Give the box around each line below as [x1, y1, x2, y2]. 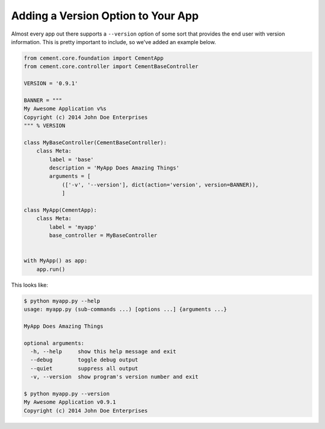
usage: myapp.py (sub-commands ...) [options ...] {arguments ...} [23, 306, 227, 313]
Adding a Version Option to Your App [11, 9, 199, 22]
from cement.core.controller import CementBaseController [23, 63, 199, 70]
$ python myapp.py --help [23, 297, 101, 304]
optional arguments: [23, 340, 84, 346]
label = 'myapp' [49, 223, 97, 230]
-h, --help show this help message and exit [30, 348, 177, 355]
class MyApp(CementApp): [23, 206, 97, 214]
